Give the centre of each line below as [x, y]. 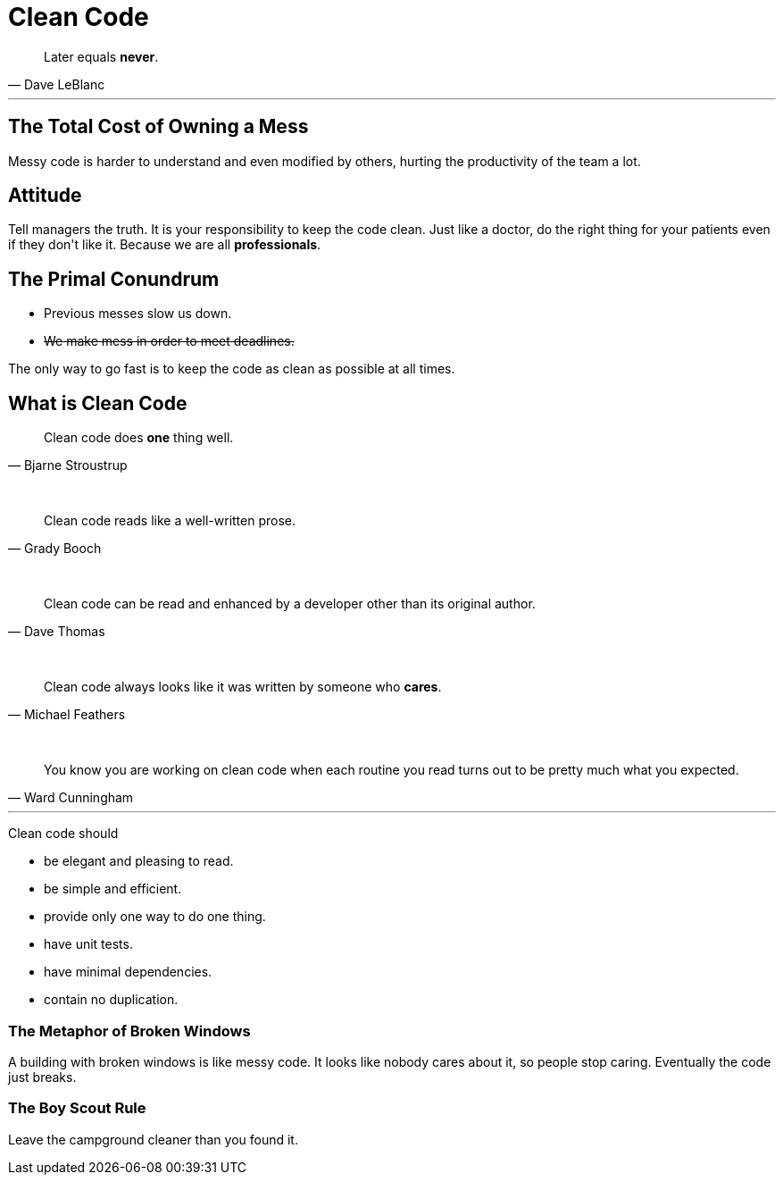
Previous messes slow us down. [138, 314]
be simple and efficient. [113, 889]
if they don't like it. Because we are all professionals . [165, 245]
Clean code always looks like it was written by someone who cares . [243, 687]
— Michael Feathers [67, 715]
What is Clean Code [98, 403]
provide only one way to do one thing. [155, 917]
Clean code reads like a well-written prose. [170, 521]
